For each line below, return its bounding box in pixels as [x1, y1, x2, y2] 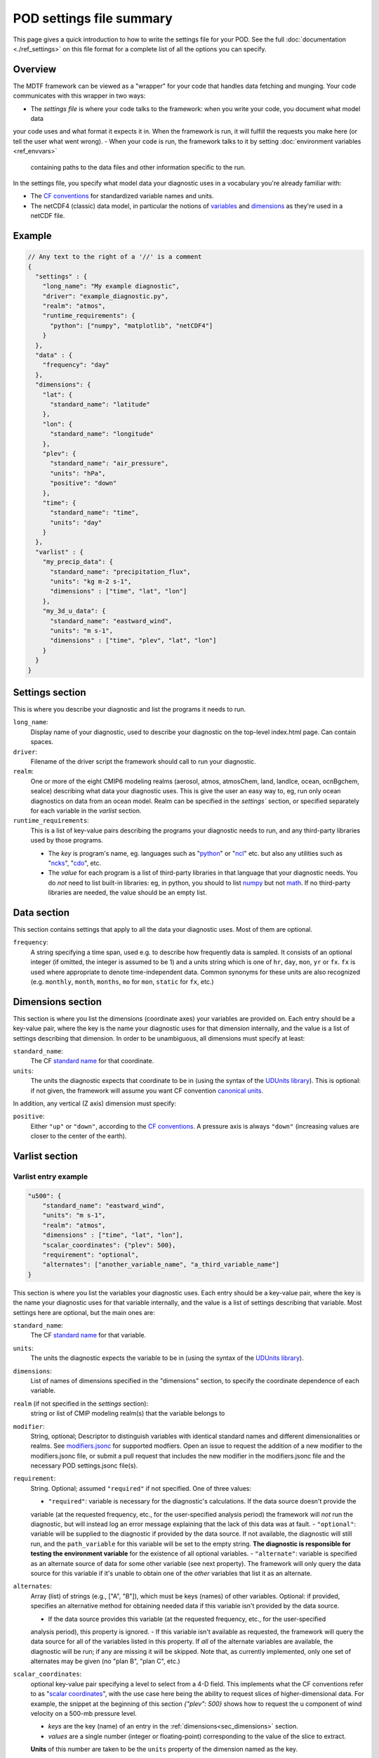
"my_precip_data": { [42, 558, 114, 566]
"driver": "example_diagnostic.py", [42, 292, 168, 300]
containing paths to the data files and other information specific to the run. [30, 162, 246, 172]
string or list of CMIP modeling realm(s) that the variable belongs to [30, 1409, 225, 1418]
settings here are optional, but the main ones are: [13, 1308, 155, 1316]
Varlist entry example [13, 1172, 88, 1181]
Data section [13, 906, 70, 918]
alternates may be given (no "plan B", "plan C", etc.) [30, 1657, 180, 1666]
